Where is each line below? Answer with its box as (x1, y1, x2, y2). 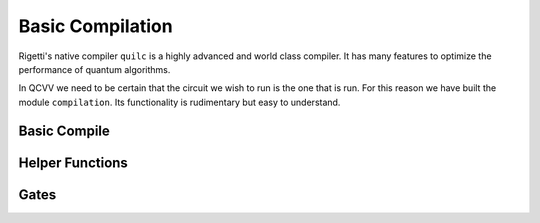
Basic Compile (18, 122, 110, 139)
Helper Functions (18, 154, 129, 171)
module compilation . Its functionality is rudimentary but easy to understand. (18, 96, 341, 108)
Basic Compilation (18, 15, 174, 37)
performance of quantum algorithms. (18, 63, 171, 75)
